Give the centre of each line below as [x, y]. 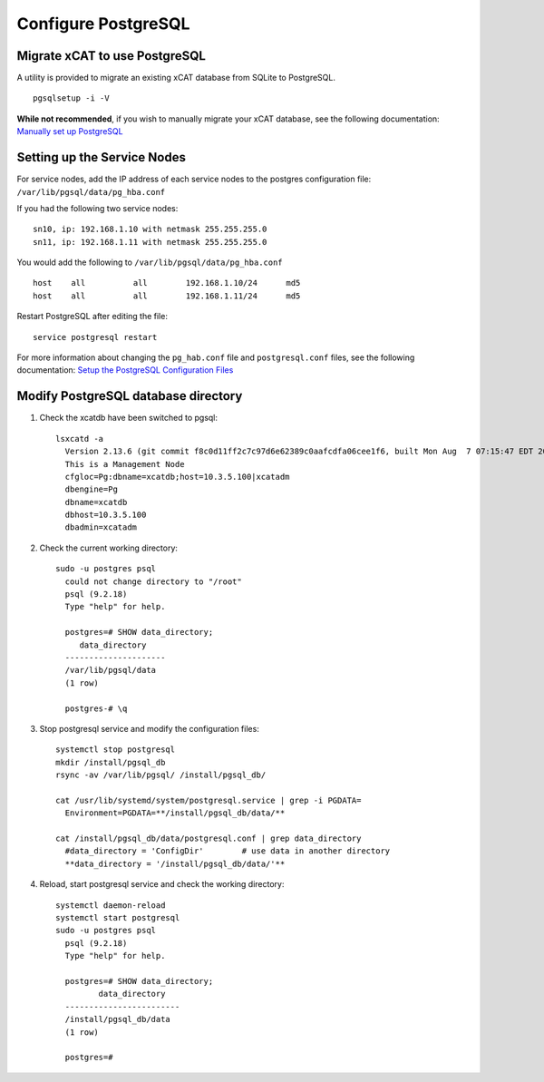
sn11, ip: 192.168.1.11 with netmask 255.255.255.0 [150, 242]
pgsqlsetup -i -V [71, 98]
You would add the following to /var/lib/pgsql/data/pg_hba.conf [150, 262]
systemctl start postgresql [118, 918]
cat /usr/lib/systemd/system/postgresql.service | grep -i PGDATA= [209, 800]
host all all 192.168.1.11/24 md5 [167, 296]
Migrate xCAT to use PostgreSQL [111, 56]
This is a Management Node [125, 464]
